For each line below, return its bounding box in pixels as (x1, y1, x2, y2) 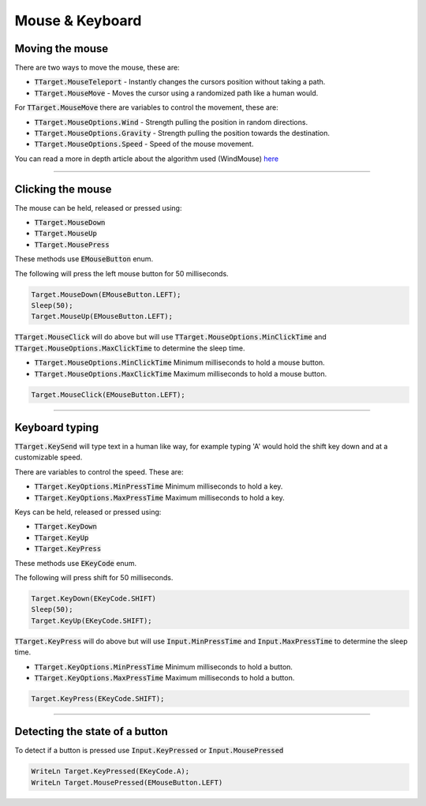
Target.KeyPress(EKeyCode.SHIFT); (31, 694, 165, 703)
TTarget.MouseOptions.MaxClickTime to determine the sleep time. (14, 343, 245, 353)
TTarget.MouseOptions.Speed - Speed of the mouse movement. (34, 139, 254, 149)
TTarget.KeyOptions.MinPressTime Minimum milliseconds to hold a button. (34, 662, 293, 671)
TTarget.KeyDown (34, 522, 98, 531)
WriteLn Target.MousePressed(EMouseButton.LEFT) (31, 778, 223, 787)
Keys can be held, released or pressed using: (14, 508, 162, 517)
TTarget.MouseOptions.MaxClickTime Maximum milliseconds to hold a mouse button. (34, 369, 327, 378)
